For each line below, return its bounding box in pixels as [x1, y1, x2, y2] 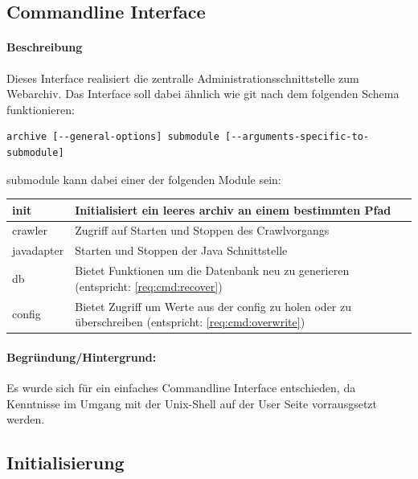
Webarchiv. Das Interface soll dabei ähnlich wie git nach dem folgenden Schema [6, 85, 400, 102]
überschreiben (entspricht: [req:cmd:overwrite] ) [75, 313, 305, 330]
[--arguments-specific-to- [225, 131, 370, 143]
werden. [6, 411, 45, 428]
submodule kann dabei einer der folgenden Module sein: [6, 170, 281, 187]
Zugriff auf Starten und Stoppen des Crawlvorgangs [75, 222, 330, 239]
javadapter [12, 242, 64, 259]
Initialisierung [6, 450, 125, 475]
